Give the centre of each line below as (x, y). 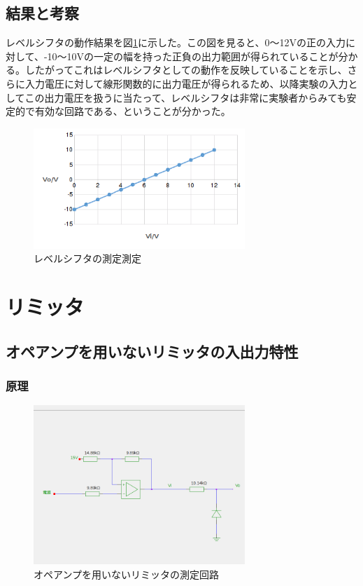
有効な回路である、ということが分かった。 (133, 111)
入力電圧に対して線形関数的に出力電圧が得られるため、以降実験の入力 (186, 83)
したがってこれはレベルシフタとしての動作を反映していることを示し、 (186, 70)
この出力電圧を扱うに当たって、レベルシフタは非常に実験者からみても (186, 97)
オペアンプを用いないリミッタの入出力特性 (152, 351)
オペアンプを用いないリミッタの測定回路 (127, 574)
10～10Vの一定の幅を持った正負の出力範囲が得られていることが (193, 56)
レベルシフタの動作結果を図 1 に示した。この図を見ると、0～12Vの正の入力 (176, 42)
